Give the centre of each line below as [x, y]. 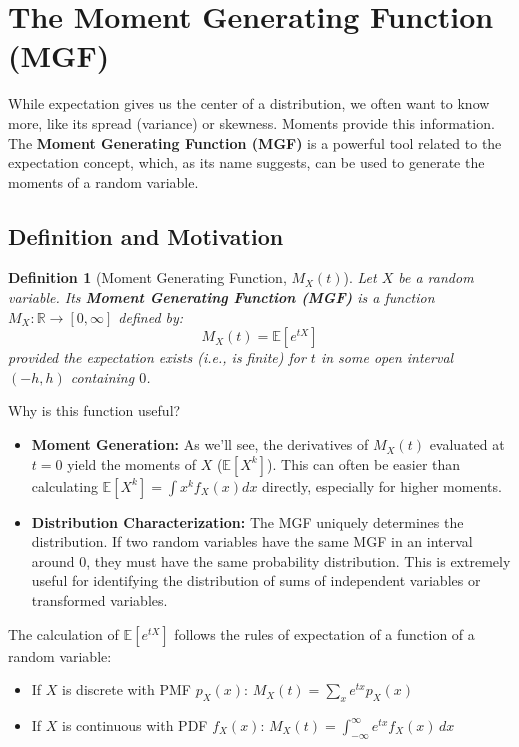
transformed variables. [99, 600]
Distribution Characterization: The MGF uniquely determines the [247, 521]
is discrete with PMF [126, 689]
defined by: [151, 316]
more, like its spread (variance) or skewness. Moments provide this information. [251, 122]
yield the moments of [131, 463]
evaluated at [467, 444]
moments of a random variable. [103, 181]
